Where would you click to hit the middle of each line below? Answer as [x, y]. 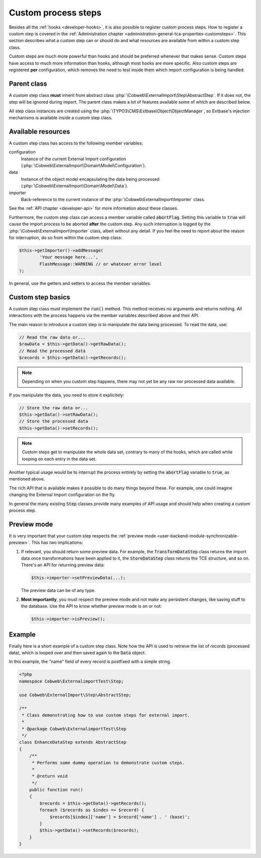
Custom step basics [40, 297]
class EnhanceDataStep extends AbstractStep [73, 742]
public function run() [56, 790]
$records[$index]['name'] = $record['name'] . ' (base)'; [120, 817]
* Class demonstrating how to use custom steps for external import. [106, 715]
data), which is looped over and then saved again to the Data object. [77, 653]
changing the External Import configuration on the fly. [62, 495]
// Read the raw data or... [52, 337]
